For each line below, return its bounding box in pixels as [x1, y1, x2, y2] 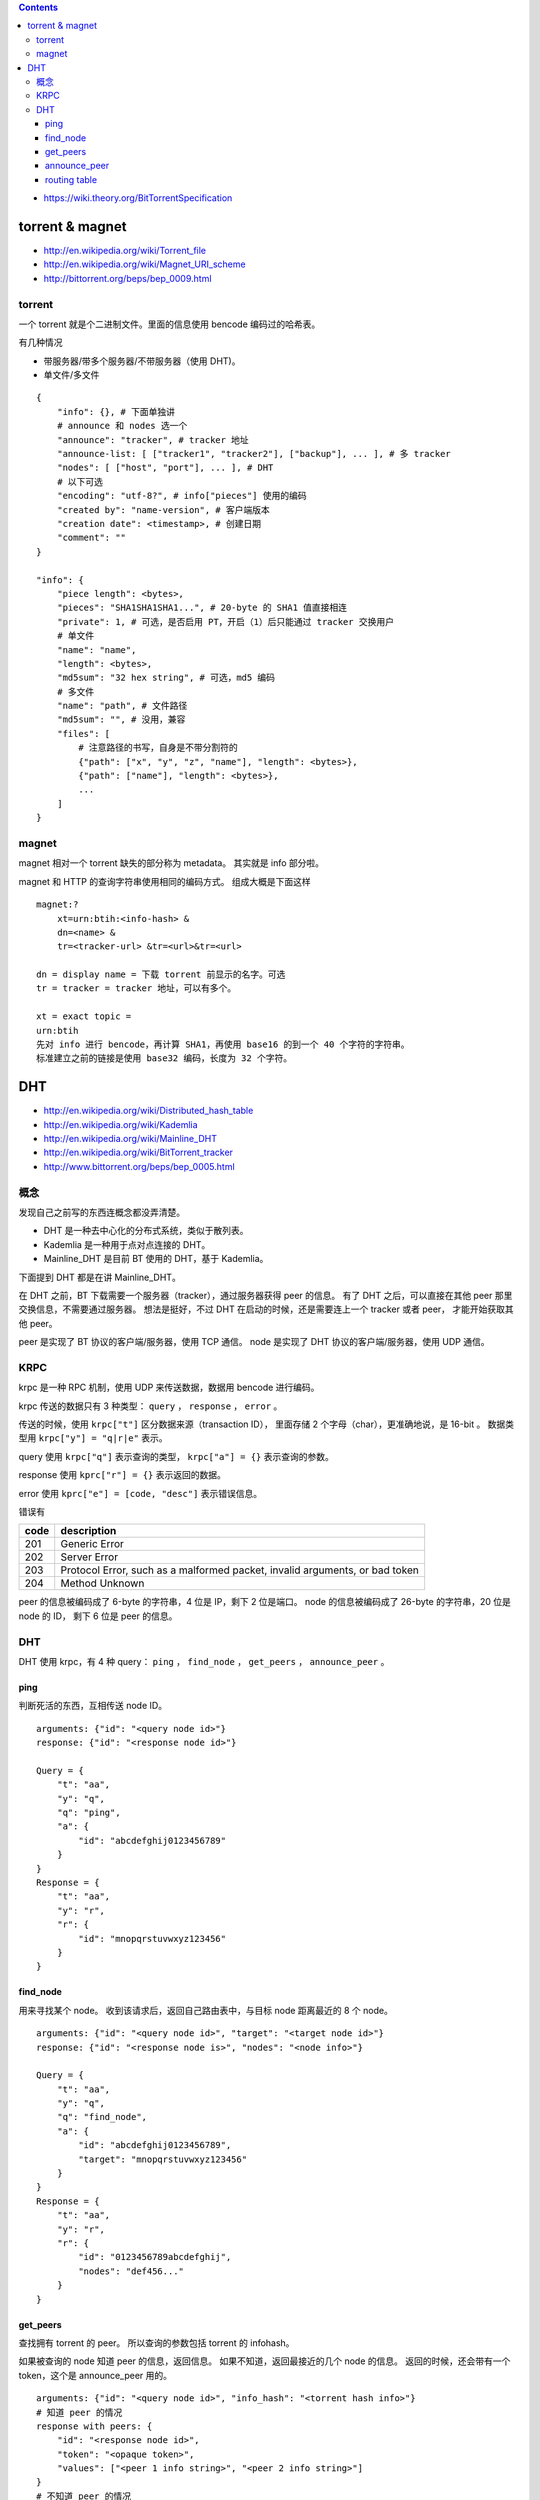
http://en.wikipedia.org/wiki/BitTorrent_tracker [43, 1146, 234, 1159]
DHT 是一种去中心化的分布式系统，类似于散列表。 [43, 1225, 249, 1237]
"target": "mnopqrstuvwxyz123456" [78, 2153, 248, 2165]
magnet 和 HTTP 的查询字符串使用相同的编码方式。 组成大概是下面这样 [18, 875, 311, 887]
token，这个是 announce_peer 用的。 [18, 2369, 173, 2381]
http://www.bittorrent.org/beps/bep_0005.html [43, 1160, 235, 1172]
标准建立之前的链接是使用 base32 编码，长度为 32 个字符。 [36, 1053, 293, 1064]
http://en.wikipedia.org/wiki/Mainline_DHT [43, 1133, 217, 1145]
